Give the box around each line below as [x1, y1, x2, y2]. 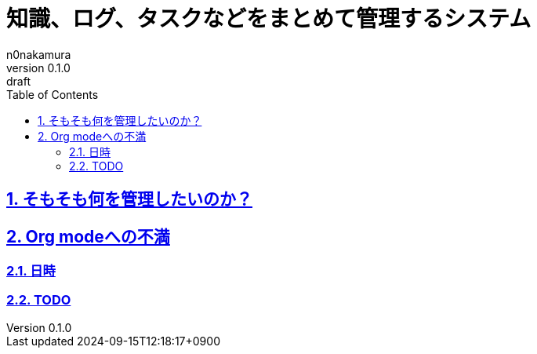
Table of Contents [6, 87, 99, 101]
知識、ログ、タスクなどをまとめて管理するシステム [6, 5, 532, 32]
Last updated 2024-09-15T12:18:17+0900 [6, 334, 220, 348]
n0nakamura [6, 47, 71, 61]
